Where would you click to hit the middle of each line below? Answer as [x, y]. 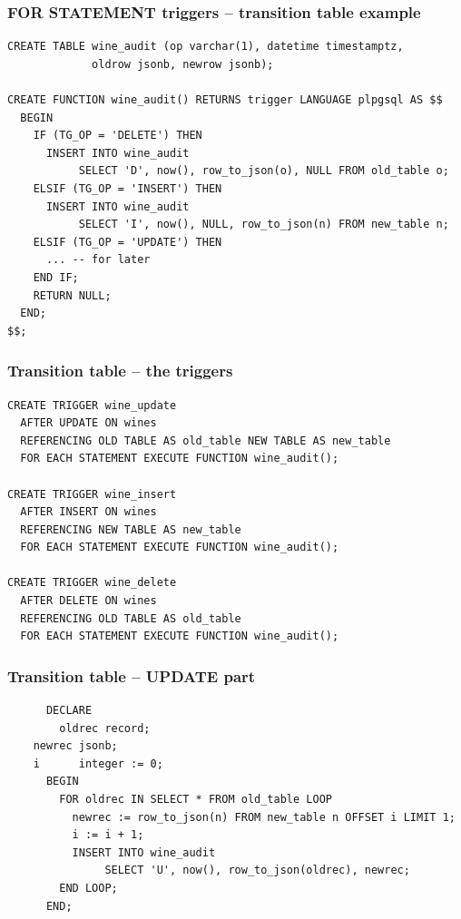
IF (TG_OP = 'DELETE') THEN [118, 136]
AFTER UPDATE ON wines [88, 423]
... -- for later [98, 260]
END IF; [56, 277]
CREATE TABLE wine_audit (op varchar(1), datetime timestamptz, [206, 47]
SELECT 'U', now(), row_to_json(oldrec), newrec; [257, 870]
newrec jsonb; [75, 746]
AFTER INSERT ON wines [88, 512]
